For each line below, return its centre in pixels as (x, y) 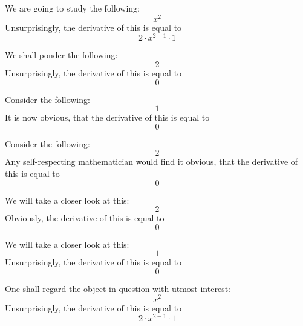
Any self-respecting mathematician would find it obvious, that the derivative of (151, 161)
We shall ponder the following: (61, 55)
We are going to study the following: (72, 8)
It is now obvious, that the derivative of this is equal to (107, 117)
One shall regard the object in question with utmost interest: (118, 288)
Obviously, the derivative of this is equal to (85, 218)
